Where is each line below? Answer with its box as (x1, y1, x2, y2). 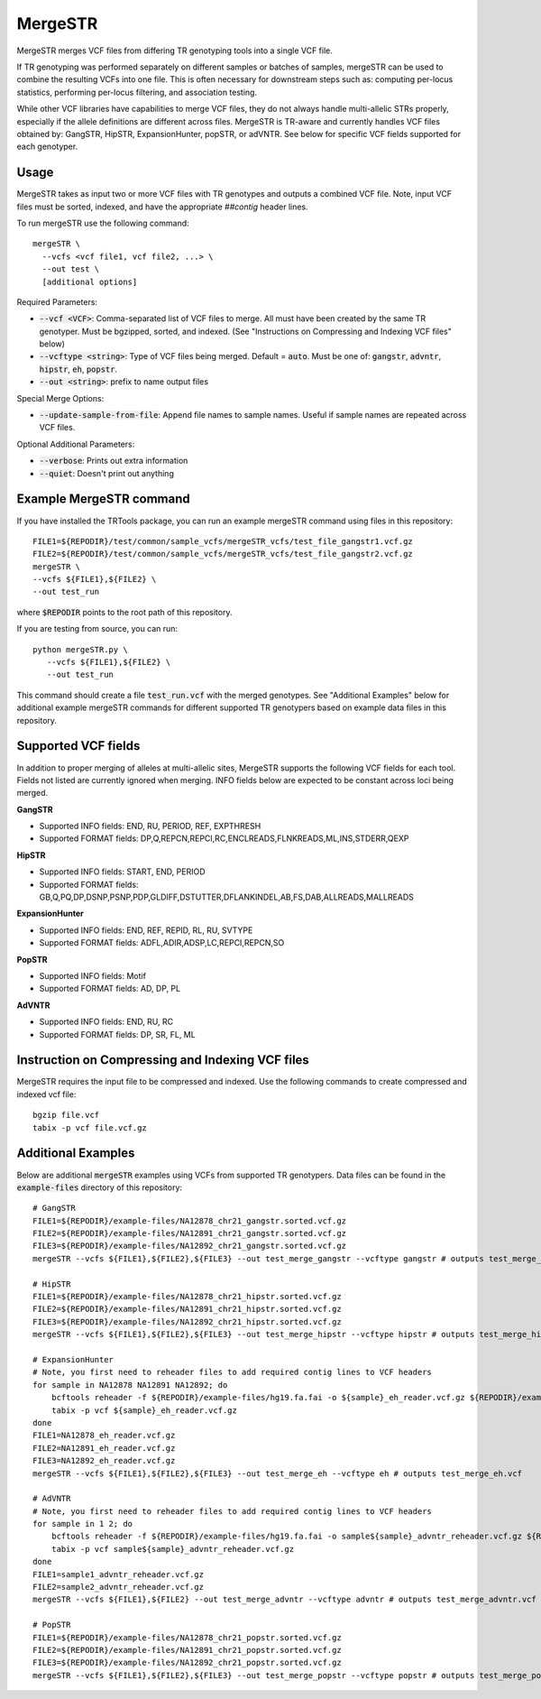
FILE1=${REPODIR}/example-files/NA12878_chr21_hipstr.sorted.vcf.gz (32, 1291, 342, 1302)
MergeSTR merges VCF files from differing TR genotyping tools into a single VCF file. (16, 45, 334, 56)
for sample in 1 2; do (32, 1519, 133, 1529)
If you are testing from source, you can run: (16, 623, 179, 634)
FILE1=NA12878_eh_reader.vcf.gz (32, 1430, 176, 1441)
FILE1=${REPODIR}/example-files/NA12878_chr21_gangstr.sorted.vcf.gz (32, 1215, 347, 1226)
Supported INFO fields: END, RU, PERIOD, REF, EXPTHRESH (39, 821, 261, 832)
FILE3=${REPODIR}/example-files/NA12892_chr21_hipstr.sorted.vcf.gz (32, 1316, 342, 1326)
